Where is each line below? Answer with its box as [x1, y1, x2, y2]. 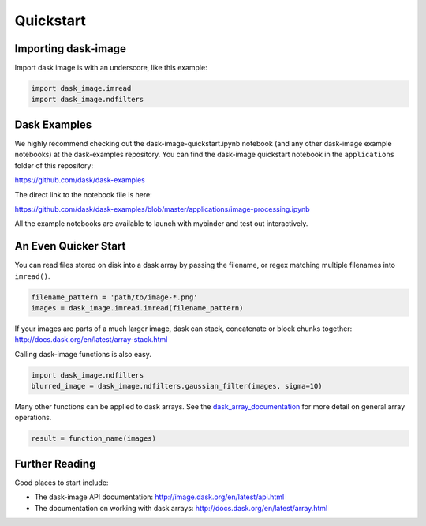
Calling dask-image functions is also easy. [14, 349, 151, 359]
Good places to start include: [14, 478, 109, 487]
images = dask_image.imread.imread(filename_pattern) [31, 303, 244, 312]
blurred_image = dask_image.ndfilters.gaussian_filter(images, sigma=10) [31, 381, 323, 391]
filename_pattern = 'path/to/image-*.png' [31, 292, 198, 302]
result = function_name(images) [31, 434, 157, 443]
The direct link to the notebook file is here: [14, 190, 153, 199]
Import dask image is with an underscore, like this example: [14, 63, 208, 73]
